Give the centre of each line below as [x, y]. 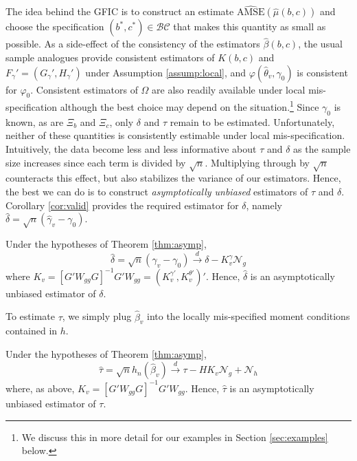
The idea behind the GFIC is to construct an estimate [120, 11]
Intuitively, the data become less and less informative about [131, 149]
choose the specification [55, 26]
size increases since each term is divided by [96, 162]
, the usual [320, 44]
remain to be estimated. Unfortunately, [252, 121]
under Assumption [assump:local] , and [166, 72]
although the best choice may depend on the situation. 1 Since [189, 106]
